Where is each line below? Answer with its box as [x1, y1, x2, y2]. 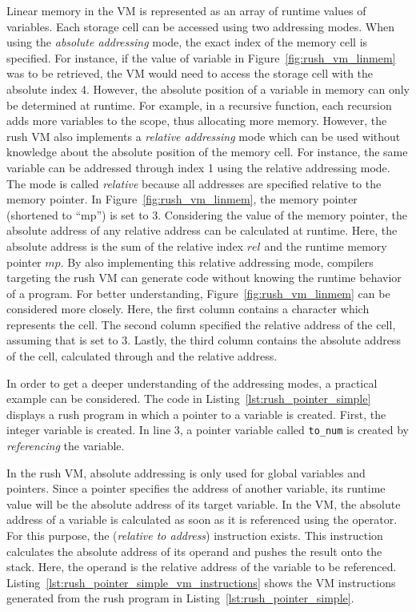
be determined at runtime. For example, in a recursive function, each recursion [6, 96, 392, 113]
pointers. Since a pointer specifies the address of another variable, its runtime [6, 480, 386, 497]
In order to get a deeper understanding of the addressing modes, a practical [6, 374, 378, 391]
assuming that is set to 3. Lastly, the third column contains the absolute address [6, 332, 401, 348]
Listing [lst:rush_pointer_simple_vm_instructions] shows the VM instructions [6, 574, 396, 590]
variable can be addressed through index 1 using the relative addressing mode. [6, 159, 390, 175]
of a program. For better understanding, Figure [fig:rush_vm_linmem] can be [6, 284, 390, 301]
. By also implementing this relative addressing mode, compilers [60, 253, 374, 270]
